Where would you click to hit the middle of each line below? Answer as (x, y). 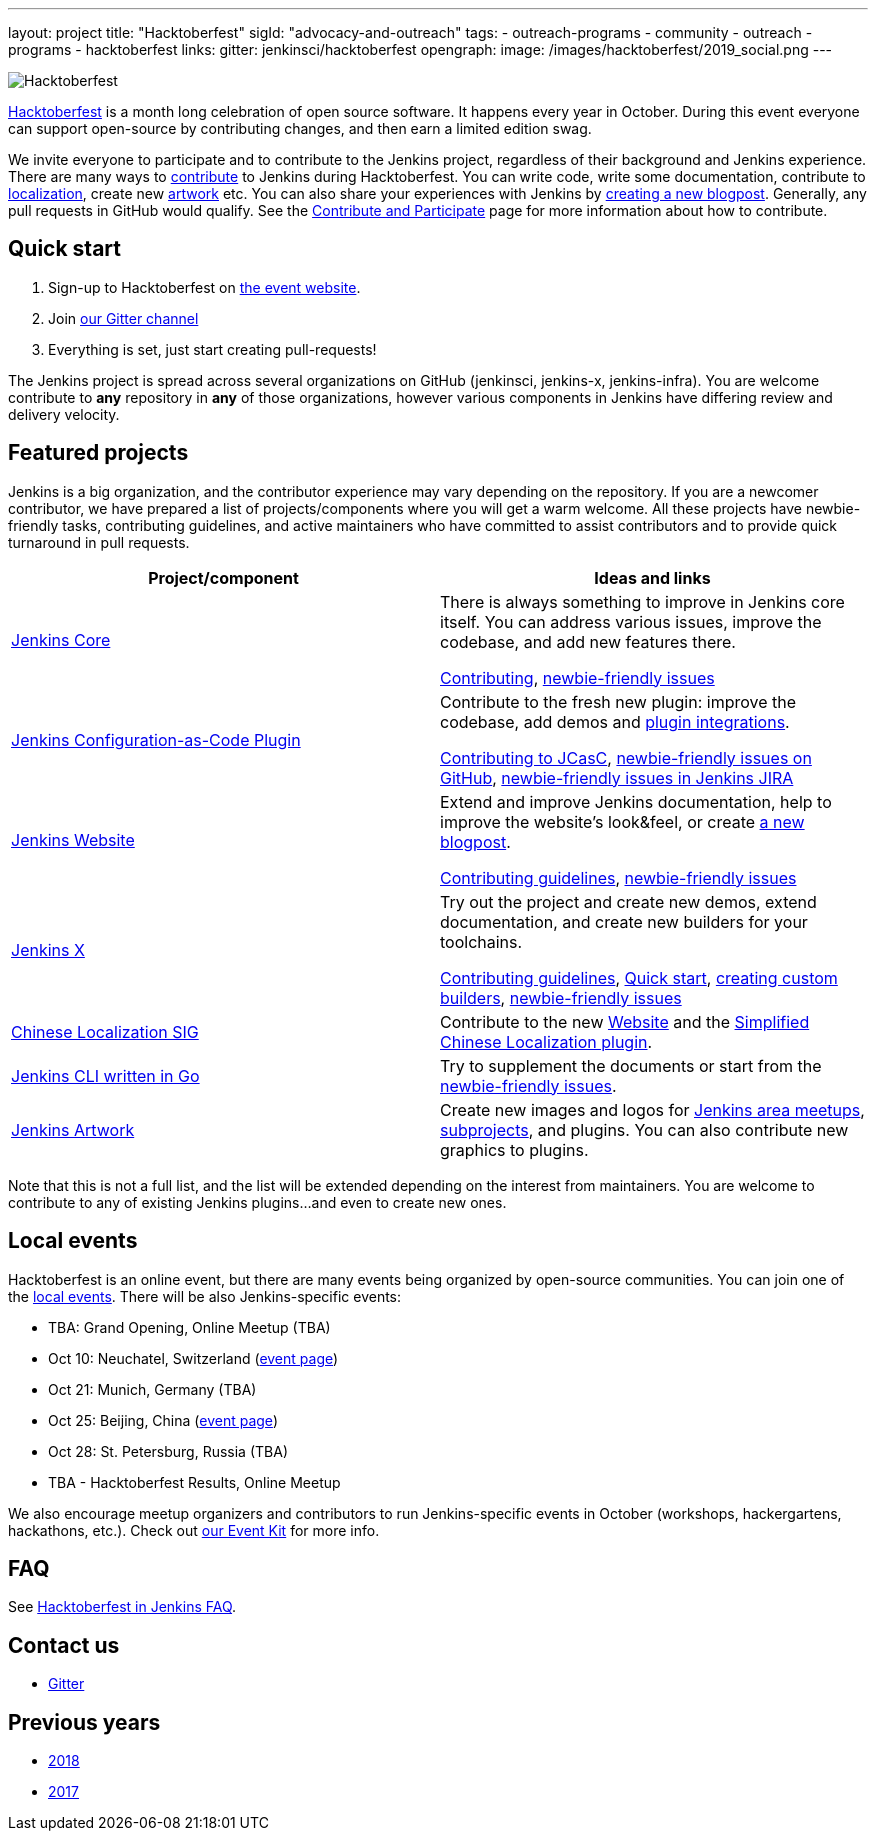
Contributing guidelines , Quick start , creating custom (639, 977)
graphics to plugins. (514, 1149)
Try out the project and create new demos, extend (628, 901)
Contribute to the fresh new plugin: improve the (618, 701)
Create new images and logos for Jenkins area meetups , (652, 1109)
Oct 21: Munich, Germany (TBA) (152, 1389)
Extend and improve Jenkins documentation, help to (636, 801)
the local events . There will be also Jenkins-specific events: (205, 1296)
